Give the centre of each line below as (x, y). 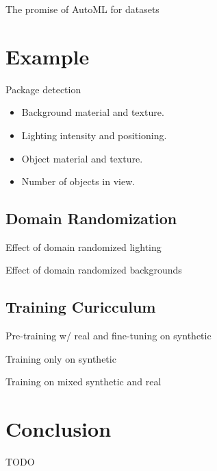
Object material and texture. (82, 158)
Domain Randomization (91, 218)
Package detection (43, 89)
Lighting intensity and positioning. (94, 135)
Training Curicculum (81, 307)
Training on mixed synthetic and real (84, 382)
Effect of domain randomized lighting (84, 246)
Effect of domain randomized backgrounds (94, 270)
